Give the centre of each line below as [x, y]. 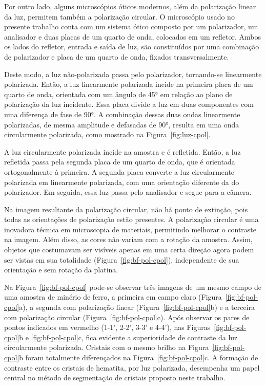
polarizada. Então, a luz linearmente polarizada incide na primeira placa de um [129, 84]
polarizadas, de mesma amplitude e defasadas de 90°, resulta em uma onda [122, 124]
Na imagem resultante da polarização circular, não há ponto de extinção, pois [126, 209]
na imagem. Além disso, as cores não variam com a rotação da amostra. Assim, [128, 239]
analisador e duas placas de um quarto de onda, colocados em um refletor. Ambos [133, 36]
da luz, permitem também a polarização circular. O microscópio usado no [119, 16]
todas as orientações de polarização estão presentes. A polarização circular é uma [131, 219]
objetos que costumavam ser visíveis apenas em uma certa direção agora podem [129, 250]
